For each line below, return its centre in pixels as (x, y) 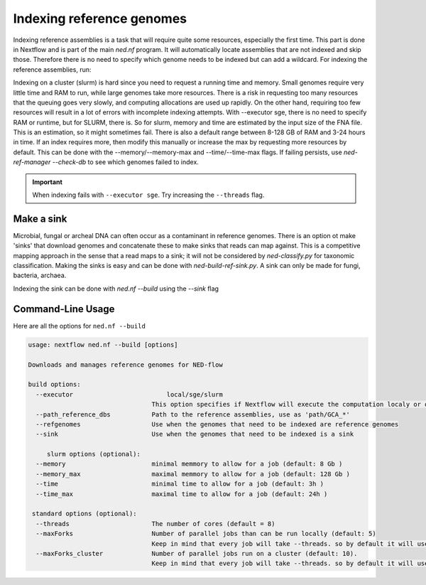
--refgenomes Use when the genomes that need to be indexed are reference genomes (217, 424)
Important (48, 182)
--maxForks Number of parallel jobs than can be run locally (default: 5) (206, 534)
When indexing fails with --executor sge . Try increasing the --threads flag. (148, 195)
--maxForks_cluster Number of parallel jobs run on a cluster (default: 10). (197, 553)
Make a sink (40, 219)
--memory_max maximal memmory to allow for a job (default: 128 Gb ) (193, 474)
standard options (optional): (85, 514)
